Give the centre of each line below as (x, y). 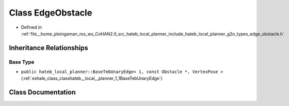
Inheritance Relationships (48, 48)
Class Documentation (42, 92)
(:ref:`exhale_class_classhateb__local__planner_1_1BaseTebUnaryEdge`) (92, 78)
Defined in (32, 27)
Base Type (22, 62)
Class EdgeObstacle (50, 13)
